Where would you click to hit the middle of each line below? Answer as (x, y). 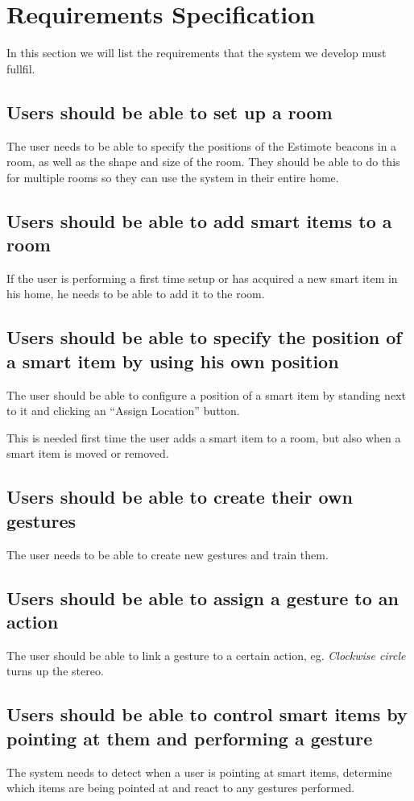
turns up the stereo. (55, 671)
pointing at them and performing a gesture (190, 738)
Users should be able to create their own (180, 497)
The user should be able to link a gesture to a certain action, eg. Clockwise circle (206, 655)
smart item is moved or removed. (88, 453)
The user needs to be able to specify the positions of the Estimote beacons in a (202, 145)
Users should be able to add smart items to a (199, 220)
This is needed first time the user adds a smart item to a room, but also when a (204, 437)
